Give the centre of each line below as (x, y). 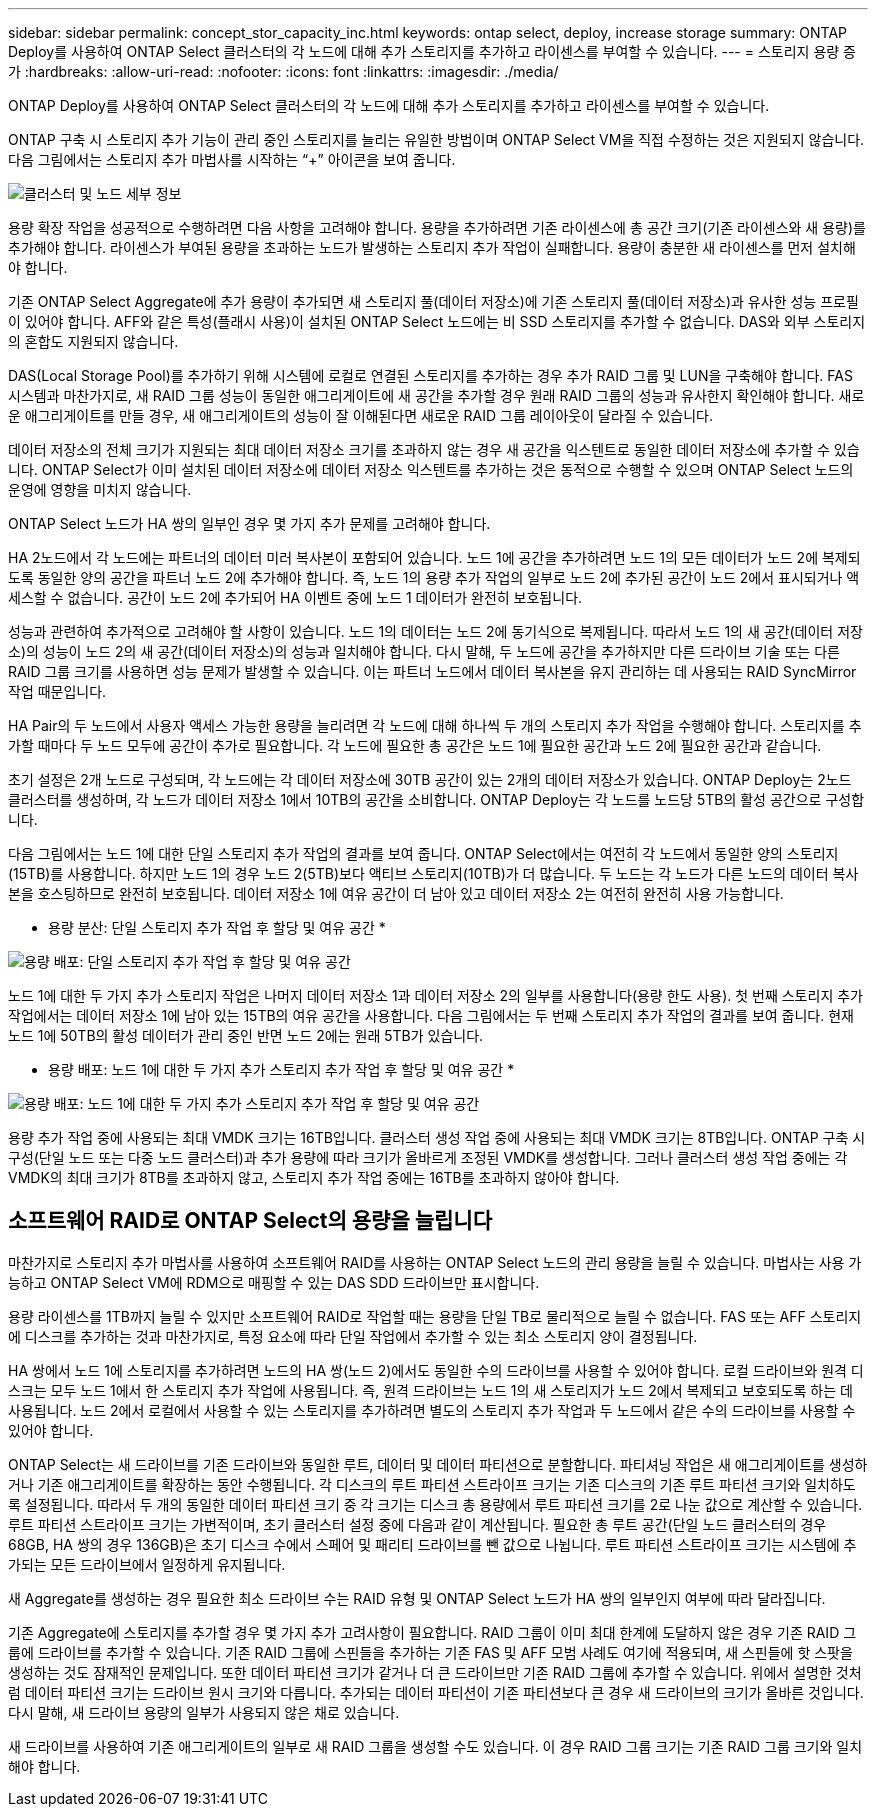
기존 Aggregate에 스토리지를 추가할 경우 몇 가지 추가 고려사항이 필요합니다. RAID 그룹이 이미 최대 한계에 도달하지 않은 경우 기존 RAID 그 (432, 1632)
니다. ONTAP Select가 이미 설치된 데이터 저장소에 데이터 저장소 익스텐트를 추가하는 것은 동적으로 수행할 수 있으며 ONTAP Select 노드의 (431, 469)
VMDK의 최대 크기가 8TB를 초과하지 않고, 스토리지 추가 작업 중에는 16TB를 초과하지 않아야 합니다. (314, 1177)
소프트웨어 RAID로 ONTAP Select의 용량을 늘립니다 (250, 1221)
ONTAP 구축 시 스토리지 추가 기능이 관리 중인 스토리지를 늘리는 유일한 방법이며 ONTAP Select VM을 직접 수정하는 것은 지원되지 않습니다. (436, 139)
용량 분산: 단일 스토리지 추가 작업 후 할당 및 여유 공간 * (217, 927)
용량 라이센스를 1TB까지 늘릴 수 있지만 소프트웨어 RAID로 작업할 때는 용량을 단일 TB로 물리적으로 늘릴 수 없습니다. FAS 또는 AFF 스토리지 (435, 1316)
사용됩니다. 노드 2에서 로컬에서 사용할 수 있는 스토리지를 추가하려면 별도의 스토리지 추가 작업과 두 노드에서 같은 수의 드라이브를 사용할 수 (432, 1410)
